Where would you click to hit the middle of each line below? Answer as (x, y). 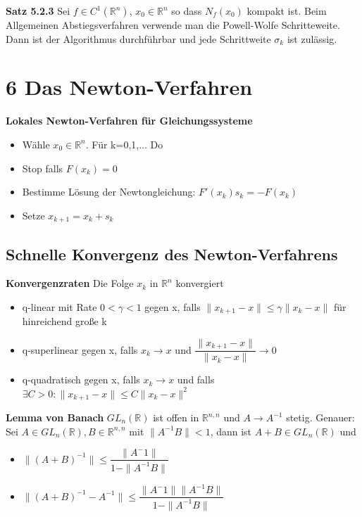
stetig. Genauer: (320, 417)
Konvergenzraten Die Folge (70, 283)
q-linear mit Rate (60, 306)
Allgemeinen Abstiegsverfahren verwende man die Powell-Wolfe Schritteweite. (173, 25)
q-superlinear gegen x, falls (80, 349)
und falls (196, 379)
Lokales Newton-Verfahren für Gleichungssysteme (129, 121)
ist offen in (176, 417)
